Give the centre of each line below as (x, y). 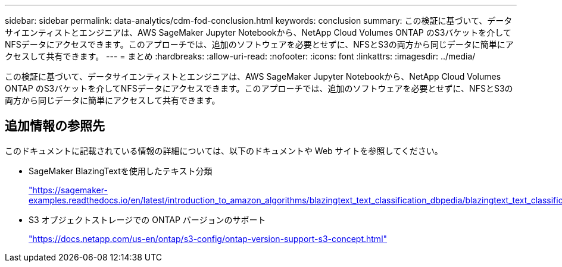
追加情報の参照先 (55, 126)
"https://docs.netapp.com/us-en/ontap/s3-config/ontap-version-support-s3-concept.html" (208, 238)
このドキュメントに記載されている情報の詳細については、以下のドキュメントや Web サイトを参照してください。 (224, 150)
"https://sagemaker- (68, 190)
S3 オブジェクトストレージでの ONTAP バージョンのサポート (147, 219)
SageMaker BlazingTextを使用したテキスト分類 (121, 171)
